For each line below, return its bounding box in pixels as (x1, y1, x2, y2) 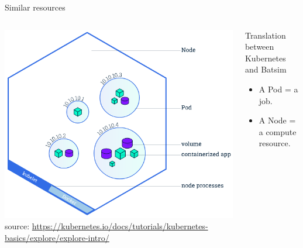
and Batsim (245, 63, 287, 75)
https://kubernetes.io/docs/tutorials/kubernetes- (32, 220, 208, 232)
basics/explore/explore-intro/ (5, 231, 109, 243)
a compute (259, 125, 297, 137)
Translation (245, 29, 286, 41)
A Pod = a (259, 82, 298, 95)
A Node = (259, 114, 296, 126)
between (245, 40, 274, 53)
